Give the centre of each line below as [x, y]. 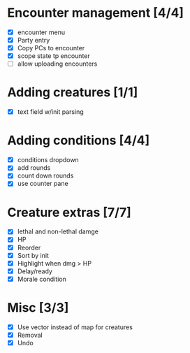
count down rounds [45, 175]
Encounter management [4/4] [95, 13]
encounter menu [41, 32]
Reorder [29, 247]
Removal [30, 335]
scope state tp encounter [54, 56]
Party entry [34, 40]
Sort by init [33, 255]
